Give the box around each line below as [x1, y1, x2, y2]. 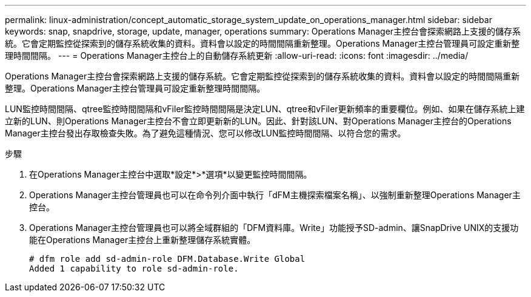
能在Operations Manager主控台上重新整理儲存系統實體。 [29, 235, 256, 245]
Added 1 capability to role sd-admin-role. [29, 264, 239, 273]
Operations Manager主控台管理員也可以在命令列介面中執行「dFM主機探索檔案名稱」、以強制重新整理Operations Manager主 [29, 190, 521, 200]
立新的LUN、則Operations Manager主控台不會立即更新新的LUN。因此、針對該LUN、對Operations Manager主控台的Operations [5, 116, 512, 126]
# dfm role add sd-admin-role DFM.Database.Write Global [29, 254, 306, 264]
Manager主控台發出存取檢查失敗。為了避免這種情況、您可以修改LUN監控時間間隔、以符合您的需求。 [5, 128, 406, 138]
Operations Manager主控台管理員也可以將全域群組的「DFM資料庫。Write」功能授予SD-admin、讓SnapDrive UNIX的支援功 [29, 222, 519, 233]
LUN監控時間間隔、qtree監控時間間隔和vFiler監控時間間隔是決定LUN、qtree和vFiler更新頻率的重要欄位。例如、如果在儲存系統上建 [5, 104, 525, 114]
